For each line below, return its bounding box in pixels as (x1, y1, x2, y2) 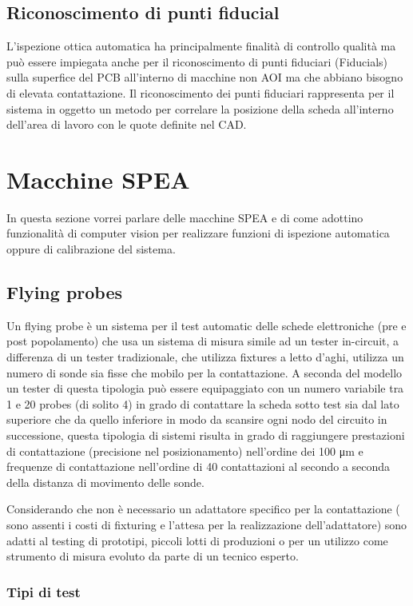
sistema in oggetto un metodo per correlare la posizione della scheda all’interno (6, 100, 394, 117)
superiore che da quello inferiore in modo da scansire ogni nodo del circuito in (6, 411, 387, 428)
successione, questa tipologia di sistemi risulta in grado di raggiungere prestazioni (6, 427, 405, 444)
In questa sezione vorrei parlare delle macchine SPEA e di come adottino (6, 209, 363, 225)
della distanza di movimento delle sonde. (6, 473, 205, 490)
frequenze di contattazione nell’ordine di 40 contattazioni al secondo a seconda (6, 458, 391, 475)
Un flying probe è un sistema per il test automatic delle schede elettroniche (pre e (6, 317, 407, 333)
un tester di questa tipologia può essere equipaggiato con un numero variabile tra (6, 380, 404, 397)
